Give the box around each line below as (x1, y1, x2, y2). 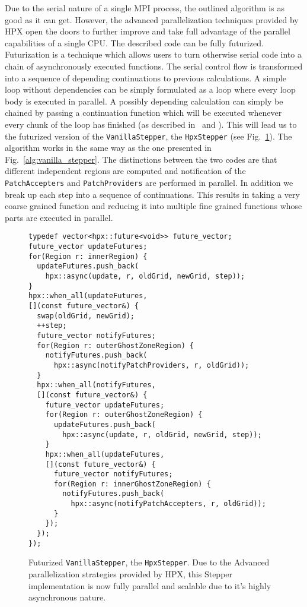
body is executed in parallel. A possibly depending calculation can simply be (5, 94, 283, 107)
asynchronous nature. (28, 591, 106, 603)
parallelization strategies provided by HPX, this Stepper (28, 568, 233, 580)
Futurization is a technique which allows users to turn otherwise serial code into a (5, 48, 302, 61)
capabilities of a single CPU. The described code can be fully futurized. (5, 36, 264, 49)
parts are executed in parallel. (5, 211, 113, 223)
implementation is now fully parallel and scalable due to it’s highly (28, 579, 271, 592)
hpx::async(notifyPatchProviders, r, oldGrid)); (53, 361, 250, 369)
